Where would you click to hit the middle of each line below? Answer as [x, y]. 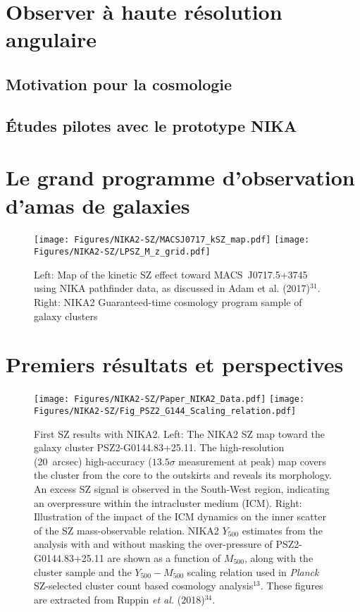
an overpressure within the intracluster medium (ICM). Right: [168, 502]
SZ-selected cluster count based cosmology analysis [144, 586]
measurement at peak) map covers [252, 461]
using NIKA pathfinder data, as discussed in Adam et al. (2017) [172, 288]
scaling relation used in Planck [253, 571]
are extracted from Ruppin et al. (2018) [119, 599]
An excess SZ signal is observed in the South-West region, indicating [182, 488]
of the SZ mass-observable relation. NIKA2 [126, 530]
